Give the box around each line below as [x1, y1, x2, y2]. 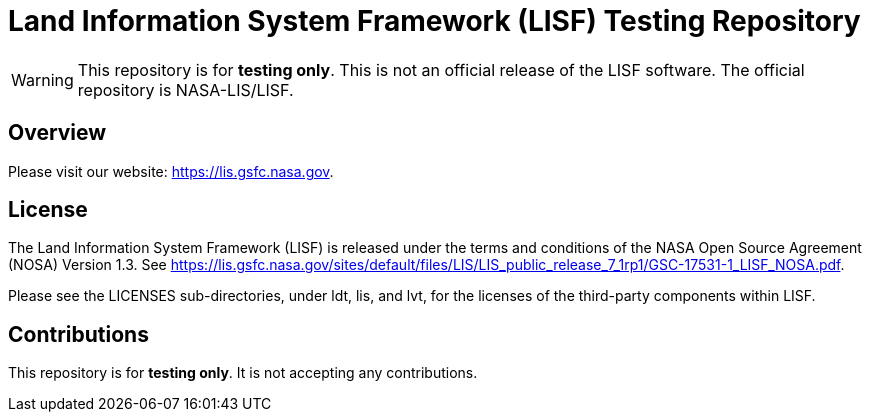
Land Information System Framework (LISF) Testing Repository [8, 4, 861, 38]
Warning [11, 69, 74, 90]
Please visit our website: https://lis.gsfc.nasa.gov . [8, 162, 334, 180]
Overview [8, 120, 107, 146]
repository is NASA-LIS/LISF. [77, 79, 294, 100]
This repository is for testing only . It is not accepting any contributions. [8, 364, 478, 382]
